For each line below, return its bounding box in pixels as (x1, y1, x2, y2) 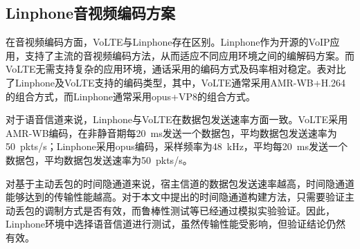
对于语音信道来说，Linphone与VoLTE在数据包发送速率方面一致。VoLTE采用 (6, 112, 348, 127)
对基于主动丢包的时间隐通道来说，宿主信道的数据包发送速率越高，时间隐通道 (6, 176, 354, 190)
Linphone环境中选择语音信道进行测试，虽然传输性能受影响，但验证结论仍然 (6, 216, 345, 231)
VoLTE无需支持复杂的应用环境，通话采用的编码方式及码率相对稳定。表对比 (6, 62, 346, 76)
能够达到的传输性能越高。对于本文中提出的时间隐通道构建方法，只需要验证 (6, 190, 345, 204)
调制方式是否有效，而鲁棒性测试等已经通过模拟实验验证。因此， (44, 203, 335, 217)
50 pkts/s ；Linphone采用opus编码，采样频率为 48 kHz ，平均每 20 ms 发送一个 (6, 139, 348, 154)
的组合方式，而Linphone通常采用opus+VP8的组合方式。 (6, 89, 256, 103)
